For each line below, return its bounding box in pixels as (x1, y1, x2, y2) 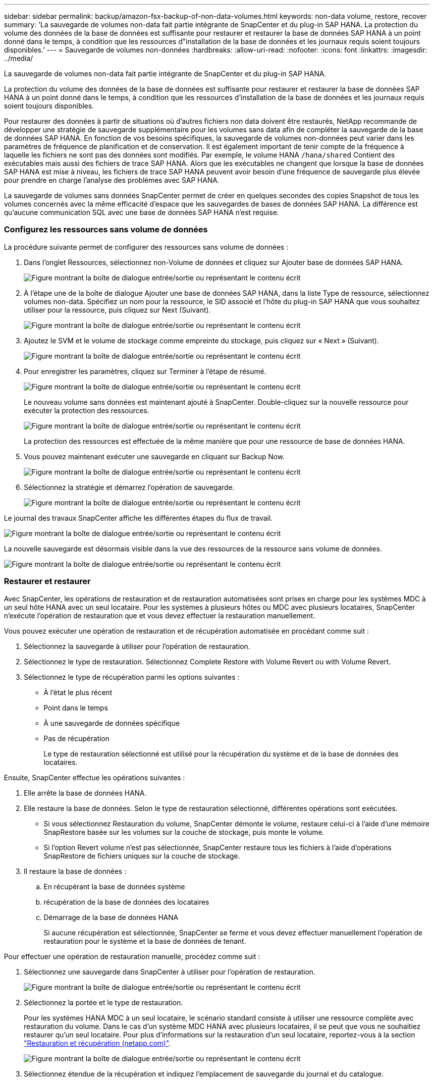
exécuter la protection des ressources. (24, 406, 150, 415)
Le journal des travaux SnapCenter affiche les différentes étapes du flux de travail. (4, 513, 273, 522)
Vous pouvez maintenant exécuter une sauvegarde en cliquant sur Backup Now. (24, 452, 285, 461)
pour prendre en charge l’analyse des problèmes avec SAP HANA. (4, 176, 219, 184)
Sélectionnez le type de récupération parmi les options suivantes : (24, 672, 240, 681)
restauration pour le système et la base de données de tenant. (44, 936, 246, 945)
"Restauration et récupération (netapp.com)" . (24, 1038, 171, 1047)
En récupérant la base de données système (44, 882, 185, 891)
